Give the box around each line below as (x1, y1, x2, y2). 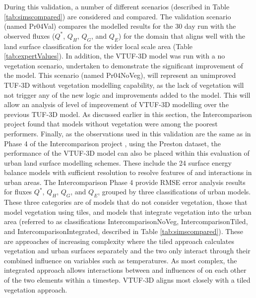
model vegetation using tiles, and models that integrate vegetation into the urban (4, 206, 252, 217)
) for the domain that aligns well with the (118, 30, 246, 41)
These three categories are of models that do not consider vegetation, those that (4, 197, 248, 207)
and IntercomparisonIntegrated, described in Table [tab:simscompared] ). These (4, 226, 244, 237)
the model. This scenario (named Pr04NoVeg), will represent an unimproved (4, 70, 236, 80)
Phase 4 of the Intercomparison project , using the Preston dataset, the (4, 138, 221, 148)
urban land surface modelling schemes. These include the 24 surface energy (4, 157, 232, 168)
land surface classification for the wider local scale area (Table (4, 41, 193, 51)
